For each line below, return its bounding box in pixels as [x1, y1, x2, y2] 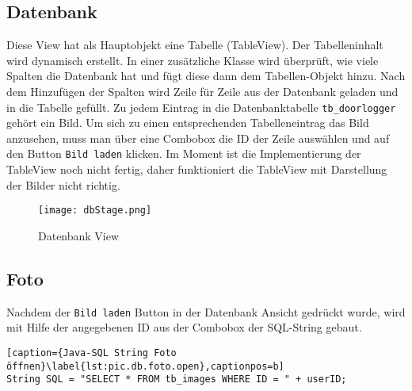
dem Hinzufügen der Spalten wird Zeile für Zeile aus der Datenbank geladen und [6, 82, 399, 99]
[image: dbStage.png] [38, 205, 152, 217]
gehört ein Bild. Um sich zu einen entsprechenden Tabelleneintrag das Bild [6, 114, 369, 131]
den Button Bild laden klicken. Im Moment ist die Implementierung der [6, 145, 361, 162]
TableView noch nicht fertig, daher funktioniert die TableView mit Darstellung [6, 161, 387, 178]
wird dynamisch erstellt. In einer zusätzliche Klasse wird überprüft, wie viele [6, 52, 379, 68]
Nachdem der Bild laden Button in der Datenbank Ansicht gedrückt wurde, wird [6, 303, 406, 320]
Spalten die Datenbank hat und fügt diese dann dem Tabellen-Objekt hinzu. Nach [6, 67, 406, 84]
